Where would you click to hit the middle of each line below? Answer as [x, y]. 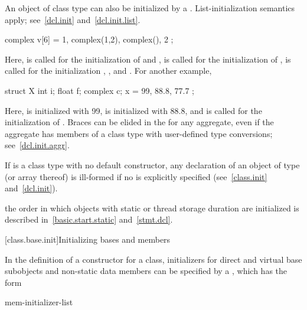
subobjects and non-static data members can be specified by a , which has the [146, 271]
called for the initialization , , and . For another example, [108, 71]
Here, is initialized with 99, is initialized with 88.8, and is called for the [133, 110]
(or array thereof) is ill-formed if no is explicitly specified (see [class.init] [136, 176]
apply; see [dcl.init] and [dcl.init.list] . [73, 19]
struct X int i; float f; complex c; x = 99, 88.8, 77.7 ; [99, 90]
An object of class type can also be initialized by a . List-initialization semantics [150, 8]
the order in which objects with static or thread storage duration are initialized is [152, 208]
